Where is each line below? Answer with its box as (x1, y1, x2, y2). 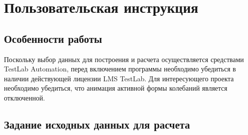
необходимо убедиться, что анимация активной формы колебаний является (4, 83, 228, 93)
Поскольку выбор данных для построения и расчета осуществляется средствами (4, 54, 244, 64)
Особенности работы (4, 31, 102, 46)
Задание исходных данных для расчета (4, 116, 190, 132)
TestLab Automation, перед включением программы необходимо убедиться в (4, 64, 236, 74)
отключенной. (4, 92, 45, 102)
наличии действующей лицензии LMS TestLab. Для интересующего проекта (4, 73, 234, 83)
